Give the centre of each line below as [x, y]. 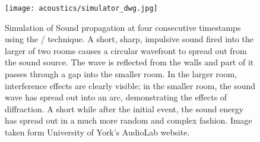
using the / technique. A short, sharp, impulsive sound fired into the [129, 39]
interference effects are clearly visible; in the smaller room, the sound [130, 85]
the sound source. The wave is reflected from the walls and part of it [129, 62]
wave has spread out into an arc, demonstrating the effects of [116, 97]
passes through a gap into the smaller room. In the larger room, [121, 74]
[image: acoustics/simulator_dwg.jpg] [81, 8]
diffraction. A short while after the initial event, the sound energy [124, 108]
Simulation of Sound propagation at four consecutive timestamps [123, 27]
